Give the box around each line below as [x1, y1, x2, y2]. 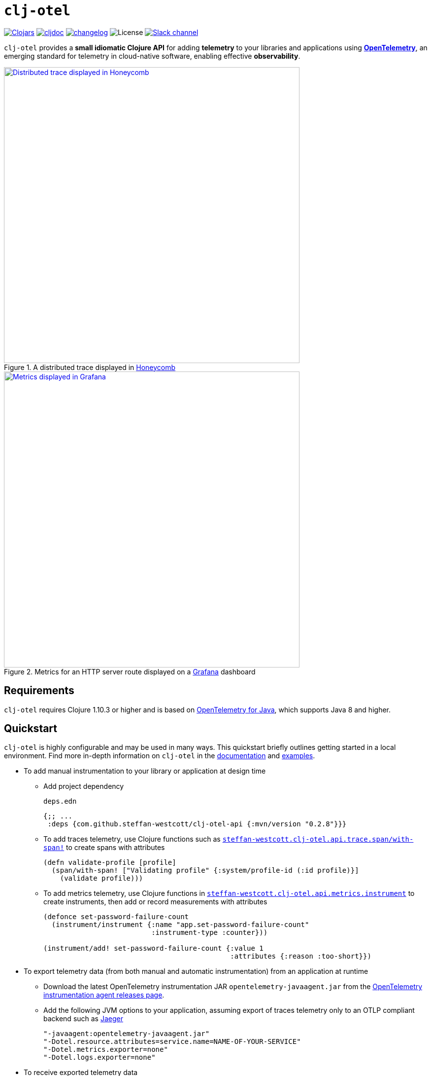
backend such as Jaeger [43, 1014, 123, 1023]
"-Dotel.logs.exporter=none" [43, 1053, 156, 1062]
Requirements [4, 684, 74, 697]
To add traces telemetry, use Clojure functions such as [43, 835, 221, 844]
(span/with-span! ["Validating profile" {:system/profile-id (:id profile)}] [51, 866, 359, 875]
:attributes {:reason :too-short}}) [230, 952, 371, 961]
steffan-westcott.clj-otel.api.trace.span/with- [222, 835, 414, 844]
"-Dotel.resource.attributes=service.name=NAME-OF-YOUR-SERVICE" [43, 1038, 301, 1046]
